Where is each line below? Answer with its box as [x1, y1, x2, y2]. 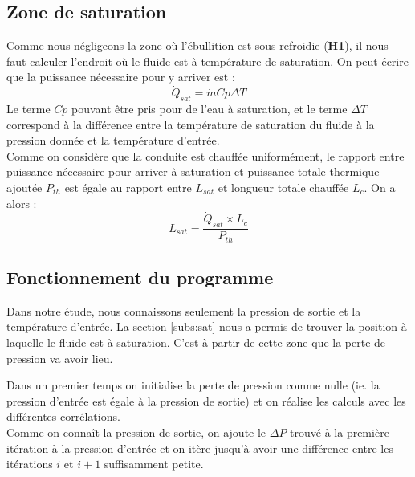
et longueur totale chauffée [218, 178, 349, 195]
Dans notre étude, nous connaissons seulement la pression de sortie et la [6, 302, 361, 319]
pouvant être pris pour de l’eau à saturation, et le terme [71, 100, 348, 116]
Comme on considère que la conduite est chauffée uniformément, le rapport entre [6, 147, 405, 164]
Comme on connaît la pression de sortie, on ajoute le [6, 424, 266, 441]
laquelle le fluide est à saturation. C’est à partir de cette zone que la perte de [6, 334, 386, 351]
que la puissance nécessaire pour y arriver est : [6, 68, 235, 85]
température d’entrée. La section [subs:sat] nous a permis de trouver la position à [6, 318, 407, 335]
